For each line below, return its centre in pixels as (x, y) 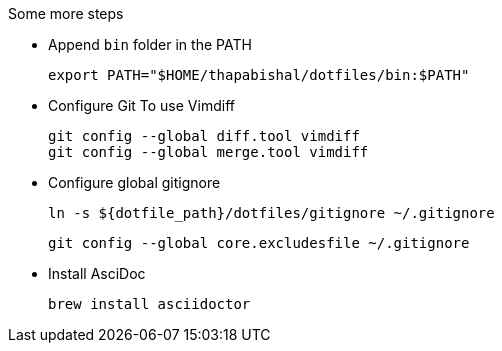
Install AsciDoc (97, 273)
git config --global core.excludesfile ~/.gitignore (259, 243)
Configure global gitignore (134, 182)
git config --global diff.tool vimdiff (204, 136)
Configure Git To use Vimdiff (141, 105)
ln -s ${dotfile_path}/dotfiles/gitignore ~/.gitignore (271, 213)
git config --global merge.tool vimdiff (208, 152)
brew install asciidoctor (149, 304)
